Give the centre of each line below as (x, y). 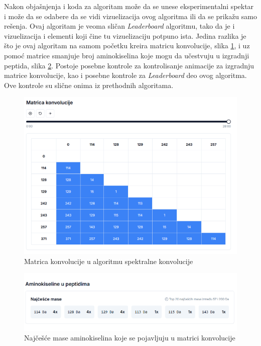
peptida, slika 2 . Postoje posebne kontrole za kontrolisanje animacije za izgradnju (129, 65)
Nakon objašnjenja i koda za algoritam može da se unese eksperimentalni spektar (129, 6)
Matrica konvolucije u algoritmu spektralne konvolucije (109, 261)
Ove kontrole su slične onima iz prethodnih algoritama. (89, 85)
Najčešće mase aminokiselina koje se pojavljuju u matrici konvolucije (130, 338)
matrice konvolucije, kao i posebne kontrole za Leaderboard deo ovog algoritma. (125, 75)
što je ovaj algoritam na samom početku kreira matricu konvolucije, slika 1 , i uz (127, 46)
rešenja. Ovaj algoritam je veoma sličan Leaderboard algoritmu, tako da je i (119, 26)
